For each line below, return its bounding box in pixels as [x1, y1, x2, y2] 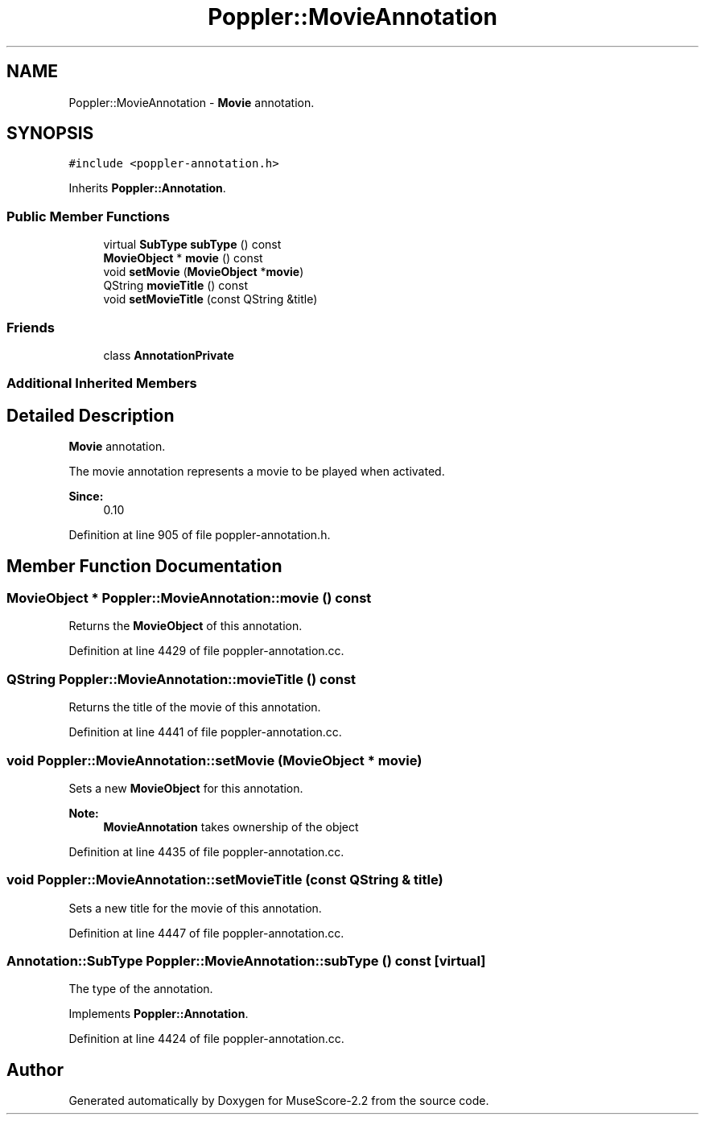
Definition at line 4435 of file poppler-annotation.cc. [68, 844, 344, 859]
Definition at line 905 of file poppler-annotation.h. [68, 528, 331, 542]
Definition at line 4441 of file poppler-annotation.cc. [68, 725, 342, 740]
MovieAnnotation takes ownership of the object [103, 819, 359, 834]
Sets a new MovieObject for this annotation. [68, 781, 303, 795]
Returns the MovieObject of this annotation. [68, 619, 303, 633]
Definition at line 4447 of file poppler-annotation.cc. [68, 925, 344, 940]
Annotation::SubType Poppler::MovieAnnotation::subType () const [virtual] [6, 953, 486, 969]
